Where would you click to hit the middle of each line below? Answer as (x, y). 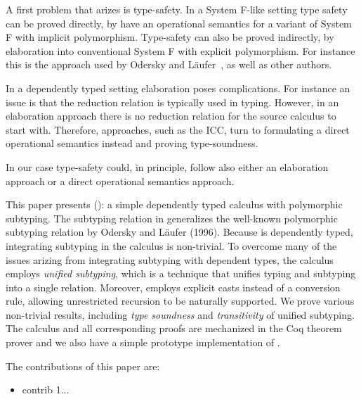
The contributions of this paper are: (83, 366)
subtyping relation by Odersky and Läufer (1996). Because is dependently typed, (179, 232)
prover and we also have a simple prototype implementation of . (143, 342)
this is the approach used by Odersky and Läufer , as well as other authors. (169, 64)
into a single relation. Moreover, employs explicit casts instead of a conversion (173, 287)
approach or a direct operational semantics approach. (120, 180)
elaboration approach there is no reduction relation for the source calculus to (171, 116)
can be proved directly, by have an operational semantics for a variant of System (179, 23)
